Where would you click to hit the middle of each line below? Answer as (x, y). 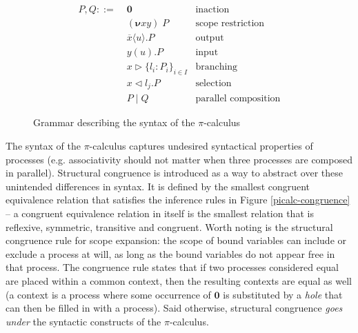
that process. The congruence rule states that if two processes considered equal (172, 267)
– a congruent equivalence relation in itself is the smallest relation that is (160, 213)
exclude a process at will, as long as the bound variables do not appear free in (170, 253)
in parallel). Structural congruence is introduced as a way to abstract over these (175, 173)
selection (213, 83)
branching (217, 67)
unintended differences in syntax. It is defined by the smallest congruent (158, 186)
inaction (212, 10)
